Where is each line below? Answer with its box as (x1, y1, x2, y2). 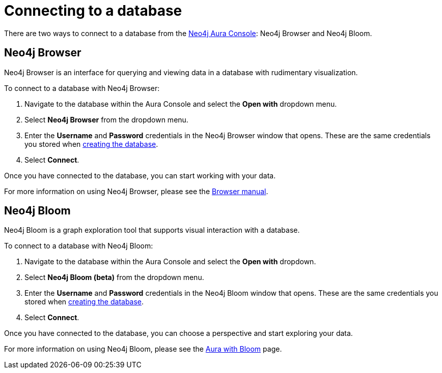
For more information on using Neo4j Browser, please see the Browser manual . (4, 186, 268, 196)
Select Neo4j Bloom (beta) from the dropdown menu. (24, 273, 204, 282)
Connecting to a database (4, 2, 182, 19)
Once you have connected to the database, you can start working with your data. (4, 171, 276, 180)
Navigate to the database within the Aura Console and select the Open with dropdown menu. (24, 99, 337, 108)
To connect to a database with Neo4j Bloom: (4, 241, 153, 251)
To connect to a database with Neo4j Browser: (4, 83, 160, 92)
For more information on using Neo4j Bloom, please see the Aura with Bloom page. (4, 345, 282, 354)
